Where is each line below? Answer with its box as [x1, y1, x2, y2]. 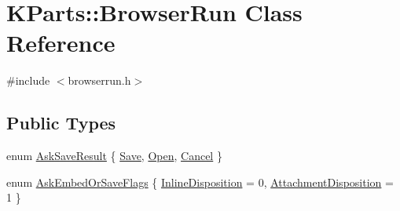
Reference [6, 27, 116, 59]
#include [6, 72, 50, 89]
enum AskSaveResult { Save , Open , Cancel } [6, 147, 222, 164]
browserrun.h [68, 72, 131, 89]
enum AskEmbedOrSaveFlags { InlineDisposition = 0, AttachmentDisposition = [6, 173, 394, 190]
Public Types [6, 111, 116, 135]
